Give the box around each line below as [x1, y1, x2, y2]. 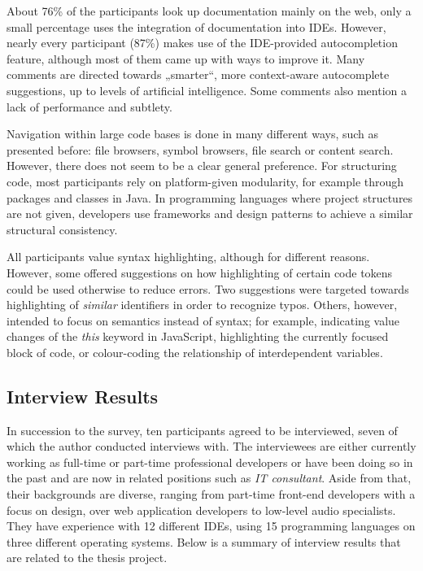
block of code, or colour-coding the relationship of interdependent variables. [7, 343, 383, 360]
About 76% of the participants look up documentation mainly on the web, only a [7, 2, 412, 19]
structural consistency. [7, 220, 118, 238]
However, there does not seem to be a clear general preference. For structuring [7, 157, 397, 174]
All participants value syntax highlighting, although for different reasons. [7, 248, 370, 265]
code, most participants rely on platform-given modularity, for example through [7, 172, 404, 190]
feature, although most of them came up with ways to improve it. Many [7, 50, 365, 67]
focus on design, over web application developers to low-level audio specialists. [7, 501, 396, 518]
